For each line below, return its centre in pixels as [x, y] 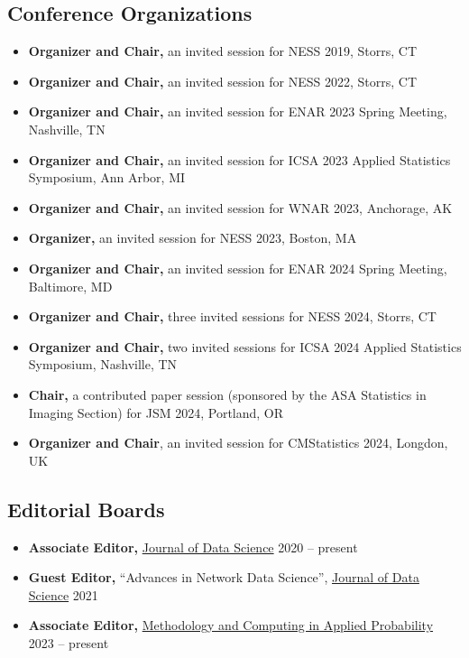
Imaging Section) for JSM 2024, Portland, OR [156, 412]
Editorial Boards [86, 509]
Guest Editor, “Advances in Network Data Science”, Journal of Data [224, 577]
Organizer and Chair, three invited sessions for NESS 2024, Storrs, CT [232, 316]
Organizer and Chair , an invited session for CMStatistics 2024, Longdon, [238, 443]
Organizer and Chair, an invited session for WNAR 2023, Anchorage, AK [240, 207]
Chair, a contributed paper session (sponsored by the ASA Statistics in [227, 394]
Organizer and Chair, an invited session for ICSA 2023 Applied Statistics [239, 159]
